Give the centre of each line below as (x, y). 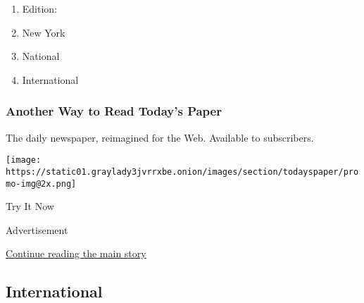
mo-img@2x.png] (41, 184)
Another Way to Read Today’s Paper (114, 111)
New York (44, 32)
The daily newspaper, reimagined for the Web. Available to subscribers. (160, 137)
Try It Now (30, 206)
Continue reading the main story (76, 253)
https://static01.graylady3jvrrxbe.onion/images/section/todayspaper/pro (182, 172)
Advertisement (37, 229)
